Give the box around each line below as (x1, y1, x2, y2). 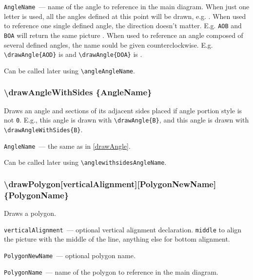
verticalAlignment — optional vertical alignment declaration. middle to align (4, 224, 242, 234)
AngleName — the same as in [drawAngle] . (4, 140, 131, 151)
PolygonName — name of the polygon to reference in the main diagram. (4, 266, 218, 277)
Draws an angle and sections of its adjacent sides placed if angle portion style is (4, 105, 242, 115)
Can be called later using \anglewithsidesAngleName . (4, 157, 167, 167)
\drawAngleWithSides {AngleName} (4, 86, 152, 98)
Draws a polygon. (4, 208, 56, 218)
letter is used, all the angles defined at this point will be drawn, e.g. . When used (4, 11, 246, 21)
